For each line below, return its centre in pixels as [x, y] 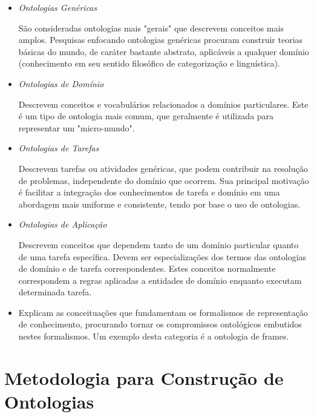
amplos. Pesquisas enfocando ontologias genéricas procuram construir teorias [161, 40]
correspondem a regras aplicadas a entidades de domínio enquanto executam [160, 280]
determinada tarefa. [55, 292]
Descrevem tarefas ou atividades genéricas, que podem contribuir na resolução [163, 168]
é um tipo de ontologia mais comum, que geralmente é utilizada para [146, 116]
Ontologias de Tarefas [59, 148]
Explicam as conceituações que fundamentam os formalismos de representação [163, 312]
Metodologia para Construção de [144, 377]
